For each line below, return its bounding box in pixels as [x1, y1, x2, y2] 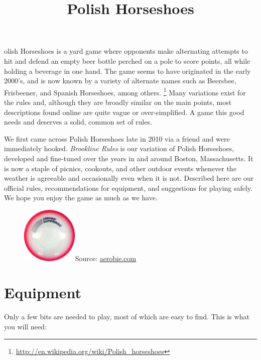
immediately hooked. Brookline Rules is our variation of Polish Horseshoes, [4, 143, 234, 154]
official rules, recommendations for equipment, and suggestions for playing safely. [4, 182, 252, 193]
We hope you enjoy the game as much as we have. [4, 192, 158, 203]
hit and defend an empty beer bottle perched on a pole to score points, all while [4, 55, 250, 66]
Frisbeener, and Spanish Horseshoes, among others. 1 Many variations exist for [4, 85, 246, 97]
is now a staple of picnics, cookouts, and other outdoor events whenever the [4, 163, 236, 173]
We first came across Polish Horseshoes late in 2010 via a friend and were [4, 133, 230, 144]
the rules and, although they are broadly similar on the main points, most [4, 97, 232, 107]
